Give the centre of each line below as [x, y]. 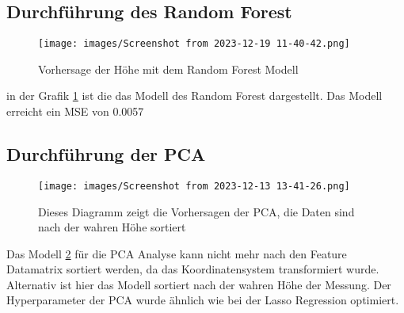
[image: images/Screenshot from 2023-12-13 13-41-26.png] [194, 186]
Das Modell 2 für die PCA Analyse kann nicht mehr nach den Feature [177, 253]
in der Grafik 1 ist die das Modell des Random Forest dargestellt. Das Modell [194, 95]
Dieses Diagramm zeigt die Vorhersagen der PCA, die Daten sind [196, 211]
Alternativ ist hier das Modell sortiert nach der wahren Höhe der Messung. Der [199, 284]
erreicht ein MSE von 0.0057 [75, 111]
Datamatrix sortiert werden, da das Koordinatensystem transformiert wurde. [193, 269]
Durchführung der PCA [106, 154]
